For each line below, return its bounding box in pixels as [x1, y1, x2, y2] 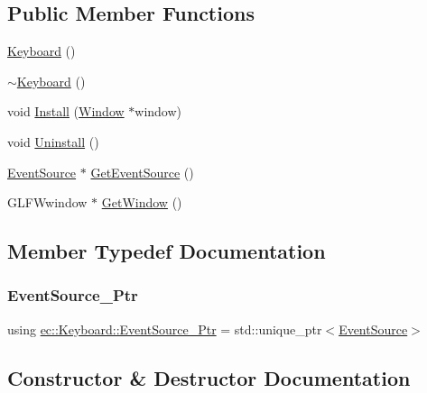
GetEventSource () [90, 162, 194, 181]
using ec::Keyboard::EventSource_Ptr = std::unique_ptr [7, 319, 322, 338]
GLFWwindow [7, 193, 88, 212]
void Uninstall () [7, 132, 99, 151]
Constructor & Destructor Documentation [7, 363, 411, 391]
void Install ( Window [7, 102, 125, 121]
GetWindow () [101, 193, 182, 212]
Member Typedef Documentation [7, 237, 326, 265]
